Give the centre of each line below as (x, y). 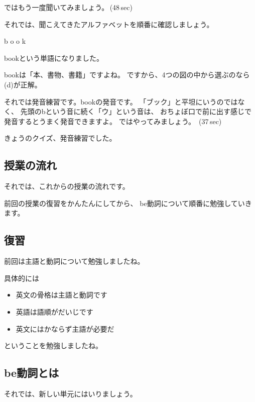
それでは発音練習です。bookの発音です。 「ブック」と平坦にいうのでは (121, 101)
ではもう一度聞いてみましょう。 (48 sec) (68, 7)
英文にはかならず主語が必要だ (65, 328)
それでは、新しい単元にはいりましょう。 (71, 393)
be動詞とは (32, 373)
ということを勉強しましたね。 (53, 345)
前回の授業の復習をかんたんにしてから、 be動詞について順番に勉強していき (128, 203)
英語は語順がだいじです (54, 311)
